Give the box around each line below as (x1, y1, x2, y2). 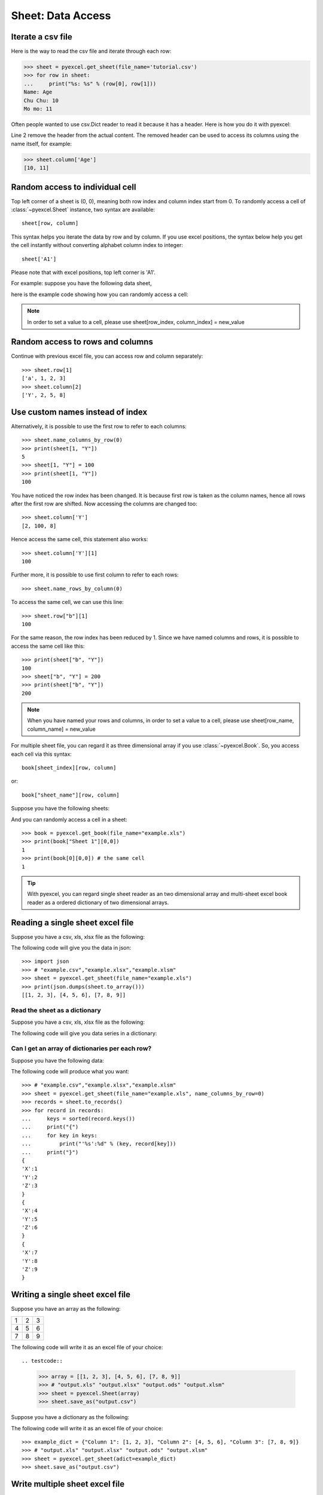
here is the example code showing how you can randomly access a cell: (11, 291, 188, 298)
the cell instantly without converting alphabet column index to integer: (11, 242, 184, 249)
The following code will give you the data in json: (11, 944, 132, 951)
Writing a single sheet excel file (11, 1289, 131, 1300)
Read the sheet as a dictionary (11, 1006, 101, 1014)
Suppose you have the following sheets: (11, 805, 110, 812)
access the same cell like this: (11, 642, 85, 649)
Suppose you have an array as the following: (11, 1305, 121, 1313)
